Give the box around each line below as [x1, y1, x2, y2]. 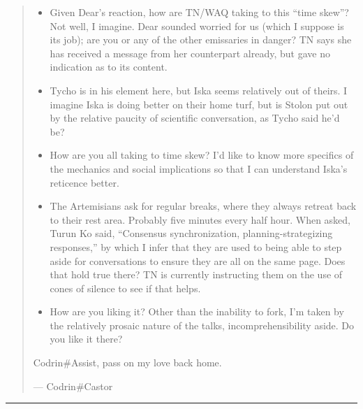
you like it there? [50, 331, 123, 346]
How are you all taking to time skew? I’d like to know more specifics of [50, 148, 354, 162]
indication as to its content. [50, 59, 168, 74]
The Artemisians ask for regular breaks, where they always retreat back [50, 199, 357, 213]
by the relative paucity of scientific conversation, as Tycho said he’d [50, 110, 340, 125]
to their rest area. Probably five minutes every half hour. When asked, [50, 212, 350, 227]
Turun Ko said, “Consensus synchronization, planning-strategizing [50, 226, 333, 241]
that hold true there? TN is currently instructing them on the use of [50, 267, 343, 282]
